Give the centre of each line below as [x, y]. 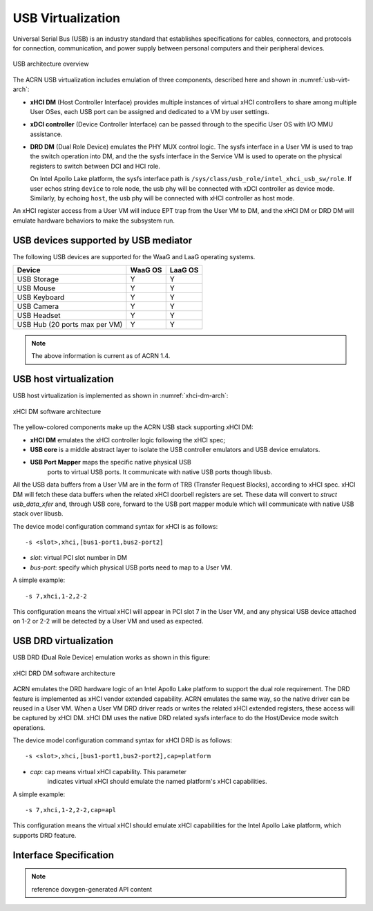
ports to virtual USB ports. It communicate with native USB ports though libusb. [160, 472]
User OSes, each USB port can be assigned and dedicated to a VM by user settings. [150, 111]
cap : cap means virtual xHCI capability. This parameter [108, 771]
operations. [29, 727]
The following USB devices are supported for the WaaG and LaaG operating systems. [134, 256]
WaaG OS [146, 270]
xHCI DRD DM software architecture [64, 673]
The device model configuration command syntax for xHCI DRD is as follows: [123, 740]
